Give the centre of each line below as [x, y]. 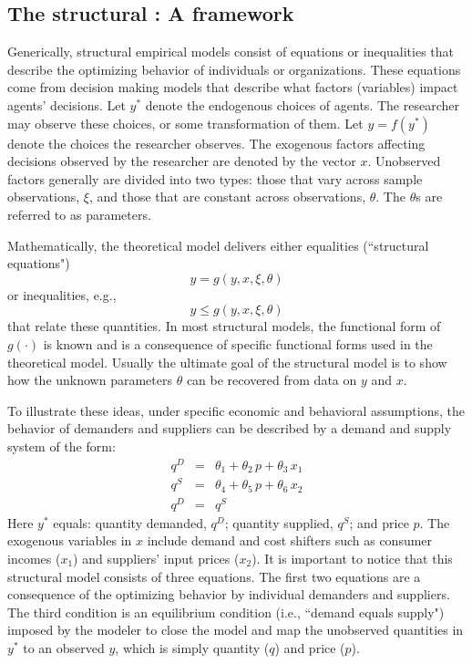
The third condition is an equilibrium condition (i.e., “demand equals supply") [226, 612]
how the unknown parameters [90, 380]
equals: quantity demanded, [130, 522]
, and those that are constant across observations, [227, 197]
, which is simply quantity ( [192, 647]
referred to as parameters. [79, 214]
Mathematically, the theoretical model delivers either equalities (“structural [218, 245]
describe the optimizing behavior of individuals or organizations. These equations [234, 69]
